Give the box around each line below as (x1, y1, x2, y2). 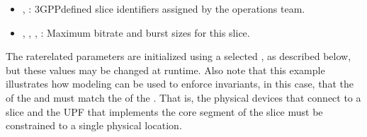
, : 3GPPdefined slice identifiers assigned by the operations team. (22, 1, 305, 16)
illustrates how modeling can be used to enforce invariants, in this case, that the (6, 76, 354, 91)
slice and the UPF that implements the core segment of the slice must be (6, 104, 323, 119)
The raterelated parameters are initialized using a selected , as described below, (6, 49, 351, 64)
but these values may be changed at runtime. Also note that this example (6, 62, 325, 77)
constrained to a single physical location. (6, 118, 182, 133)
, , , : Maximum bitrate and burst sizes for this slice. (22, 25, 250, 40)
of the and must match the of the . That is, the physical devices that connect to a (6, 90, 361, 105)
